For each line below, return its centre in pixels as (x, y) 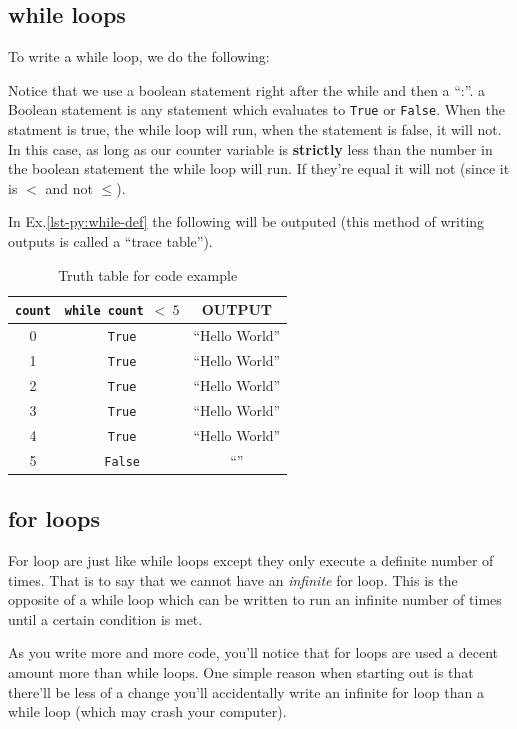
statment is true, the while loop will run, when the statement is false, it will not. (255, 129)
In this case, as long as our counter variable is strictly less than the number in (250, 148)
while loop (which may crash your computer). (147, 711)
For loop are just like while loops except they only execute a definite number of (251, 560)
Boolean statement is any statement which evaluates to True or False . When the (256, 109)
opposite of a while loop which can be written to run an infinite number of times (255, 599)
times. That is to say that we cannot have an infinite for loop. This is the (233, 579)
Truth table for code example (148, 274)
